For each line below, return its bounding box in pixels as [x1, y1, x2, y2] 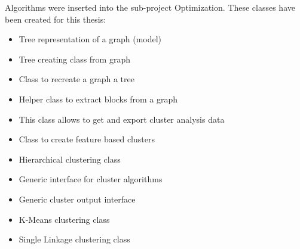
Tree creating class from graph [19, 52, 130, 65]
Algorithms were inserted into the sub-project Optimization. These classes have [5, 1, 295, 13]
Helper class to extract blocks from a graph [19, 92, 177, 105]
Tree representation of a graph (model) [19, 33, 162, 45]
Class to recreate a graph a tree [19, 73, 134, 85]
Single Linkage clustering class [19, 233, 130, 245]
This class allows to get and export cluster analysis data [19, 113, 225, 125]
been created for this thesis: [5, 13, 106, 25]
